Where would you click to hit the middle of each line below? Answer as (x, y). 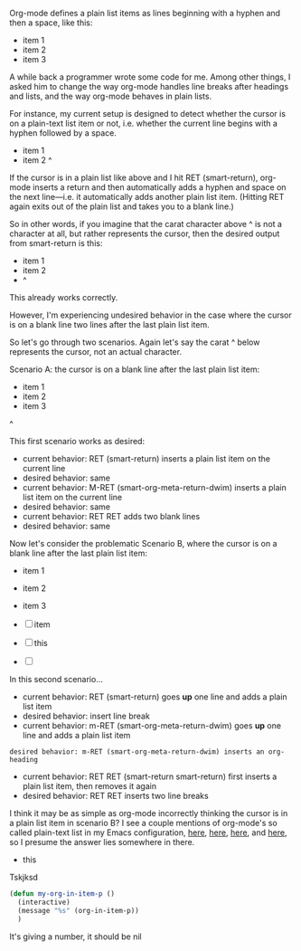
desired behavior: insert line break (86, 716)
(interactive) (44, 902)
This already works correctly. (64, 297)
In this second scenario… (56, 679)
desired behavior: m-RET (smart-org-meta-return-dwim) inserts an (137, 752)
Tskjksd (24, 877)
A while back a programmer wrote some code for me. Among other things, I (150, 77)
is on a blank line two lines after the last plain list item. (109, 324)
